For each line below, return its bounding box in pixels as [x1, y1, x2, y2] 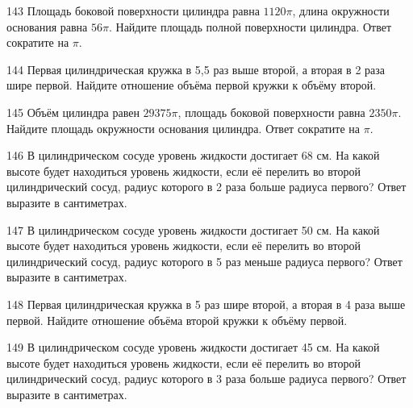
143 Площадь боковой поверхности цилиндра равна [6, 2, 260, 19]
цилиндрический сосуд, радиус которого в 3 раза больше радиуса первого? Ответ [6, 370, 407, 387]
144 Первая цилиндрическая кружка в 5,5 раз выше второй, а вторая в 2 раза [6, 60, 386, 77]
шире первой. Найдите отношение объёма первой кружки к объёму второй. [6, 77, 377, 94]
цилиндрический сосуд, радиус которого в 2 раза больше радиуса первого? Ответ [6, 178, 407, 195]
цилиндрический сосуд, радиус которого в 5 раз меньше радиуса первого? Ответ [6, 252, 403, 269]
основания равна [6, 18, 88, 35]
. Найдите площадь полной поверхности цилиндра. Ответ [108, 18, 392, 35]
